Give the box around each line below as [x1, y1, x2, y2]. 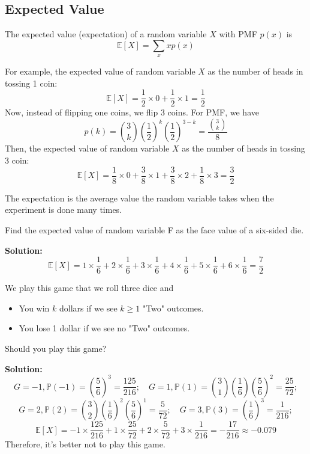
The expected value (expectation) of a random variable [5, 28, 207, 40]
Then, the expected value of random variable [5, 142, 170, 155]
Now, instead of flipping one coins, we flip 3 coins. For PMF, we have [5, 106, 259, 118]
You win [19, 301, 50, 314]
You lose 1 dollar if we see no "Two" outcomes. [19, 322, 190, 334]
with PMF [219, 28, 257, 40]
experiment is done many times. [5, 203, 122, 216]
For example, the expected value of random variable [5, 65, 195, 78]
